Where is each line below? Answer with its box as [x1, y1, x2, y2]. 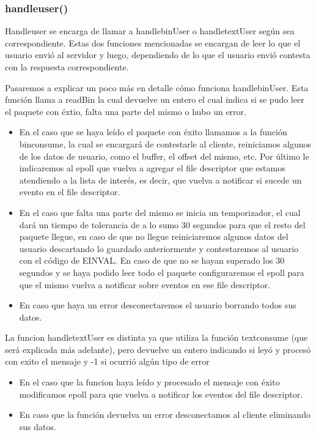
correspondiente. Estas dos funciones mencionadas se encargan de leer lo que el [5, 36, 301, 49]
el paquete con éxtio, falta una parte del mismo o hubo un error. [5, 105, 246, 117]
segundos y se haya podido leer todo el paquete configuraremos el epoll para [19, 266, 304, 278]
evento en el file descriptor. [19, 185, 120, 198]
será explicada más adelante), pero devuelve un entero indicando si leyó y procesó [5, 343, 311, 355]
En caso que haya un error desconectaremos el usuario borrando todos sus [19, 299, 296, 311]
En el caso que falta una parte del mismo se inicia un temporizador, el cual [19, 206, 301, 218]
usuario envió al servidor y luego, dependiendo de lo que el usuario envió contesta [5, 48, 310, 61]
